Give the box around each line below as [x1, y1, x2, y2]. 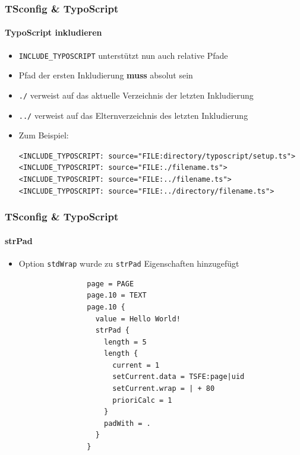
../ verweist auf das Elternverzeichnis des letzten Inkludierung [18, 109, 248, 121]
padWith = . [103, 419, 151, 428]
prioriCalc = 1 [112, 396, 172, 405]
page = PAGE [87, 279, 134, 288]
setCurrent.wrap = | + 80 [112, 384, 215, 393]
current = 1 [112, 361, 160, 369]
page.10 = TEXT [87, 291, 147, 300]
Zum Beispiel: [18, 129, 69, 141]
